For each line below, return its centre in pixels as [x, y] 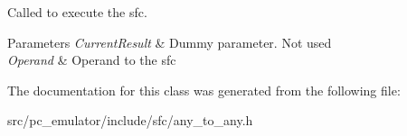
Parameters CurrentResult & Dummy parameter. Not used [170, 42]
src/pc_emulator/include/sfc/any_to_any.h [130, 120]
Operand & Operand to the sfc [92, 60]
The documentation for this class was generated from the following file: [204, 90]
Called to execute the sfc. [77, 12]
